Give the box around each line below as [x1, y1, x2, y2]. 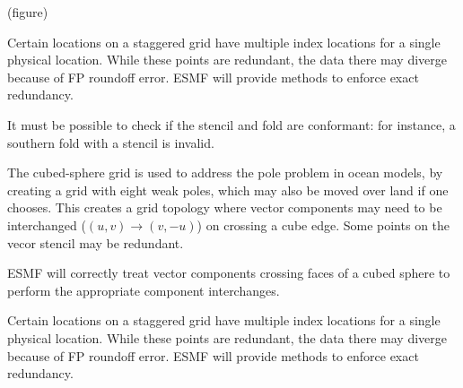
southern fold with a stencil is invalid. [7, 133, 214, 151]
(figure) [7, 3, 48, 21]
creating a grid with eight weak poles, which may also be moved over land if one [7, 180, 449, 199]
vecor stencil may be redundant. [7, 233, 184, 252]
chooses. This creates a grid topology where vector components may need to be [7, 198, 442, 217]
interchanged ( [7, 215, 86, 234]
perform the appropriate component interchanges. [7, 280, 280, 299]
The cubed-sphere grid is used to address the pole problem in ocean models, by [7, 163, 443, 182]
